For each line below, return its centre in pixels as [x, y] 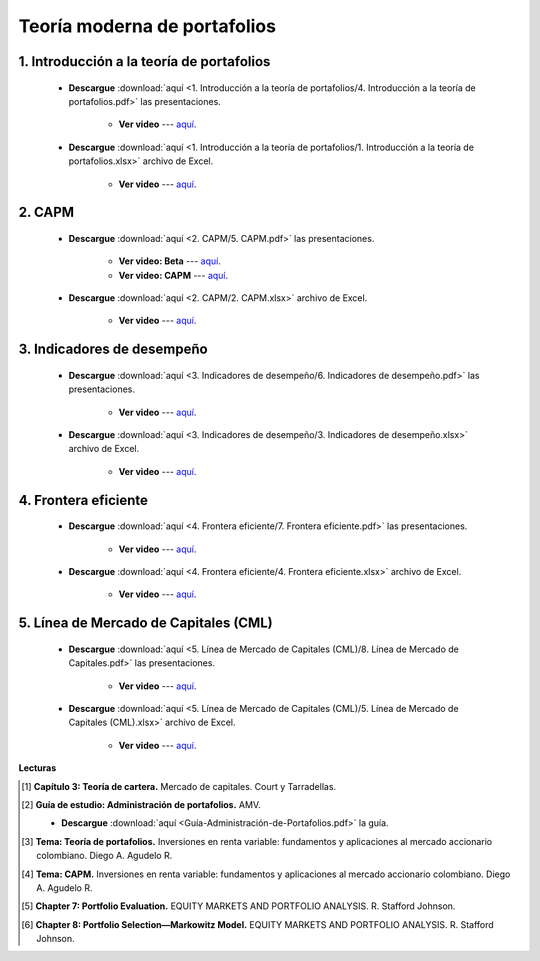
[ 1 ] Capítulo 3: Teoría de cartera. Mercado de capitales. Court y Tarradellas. [179, 786]
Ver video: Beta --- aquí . [170, 261]
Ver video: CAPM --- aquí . [173, 275]
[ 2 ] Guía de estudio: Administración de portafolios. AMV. [141, 804]
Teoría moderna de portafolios [147, 26]
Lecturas [37, 768]
